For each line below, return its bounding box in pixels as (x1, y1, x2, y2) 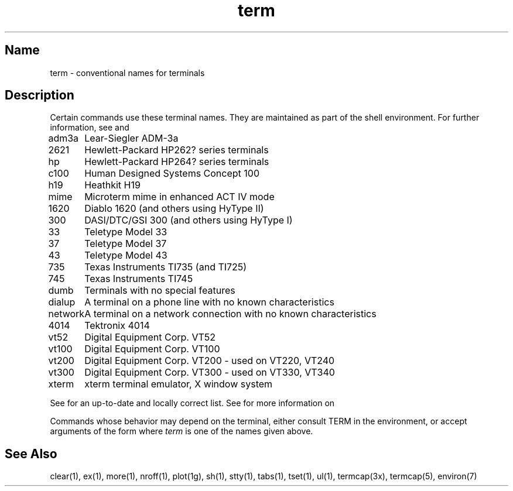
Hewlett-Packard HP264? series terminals (84, 156, 269, 168)
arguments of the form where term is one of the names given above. (50, 426, 313, 437)
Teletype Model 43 (84, 249, 167, 262)
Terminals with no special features (84, 284, 235, 297)
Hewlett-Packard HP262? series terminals (84, 144, 269, 156)
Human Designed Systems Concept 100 (84, 167, 260, 180)
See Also (5, 446, 57, 461)
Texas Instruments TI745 (84, 273, 193, 285)
